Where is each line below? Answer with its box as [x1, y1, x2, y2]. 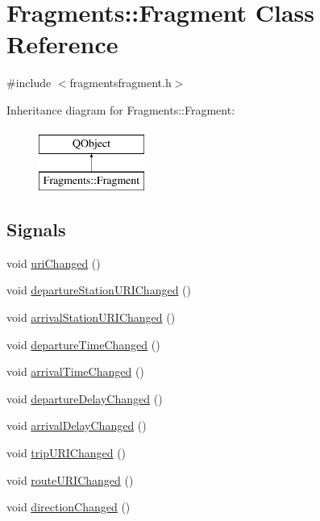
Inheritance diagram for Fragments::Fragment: [6, 101, 235, 118]
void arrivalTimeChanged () [6, 363, 144, 380]
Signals [6, 217, 66, 242]
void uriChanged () [6, 254, 101, 271]
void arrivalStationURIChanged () [6, 309, 176, 326]
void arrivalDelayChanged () [6, 417, 147, 434]
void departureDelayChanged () [6, 390, 163, 406]
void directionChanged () [6, 498, 131, 515]
